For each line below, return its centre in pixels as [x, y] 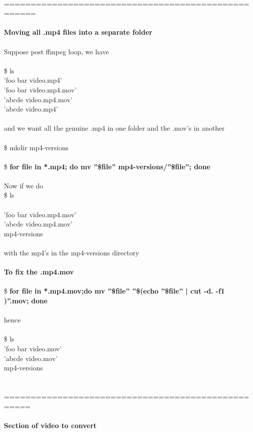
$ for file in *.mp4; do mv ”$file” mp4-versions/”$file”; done [107, 166]
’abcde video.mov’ [31, 358]
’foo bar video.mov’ [33, 348]
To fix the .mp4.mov [39, 272]
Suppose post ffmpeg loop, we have [57, 51]
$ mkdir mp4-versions [36, 147]
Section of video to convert [50, 425]
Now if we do [24, 185]
